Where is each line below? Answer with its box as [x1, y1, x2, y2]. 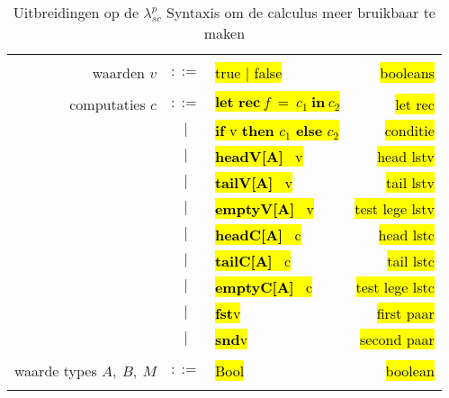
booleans [380, 62, 435, 83]
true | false [214, 62, 283, 83]
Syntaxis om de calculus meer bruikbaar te [166, 2, 436, 23]
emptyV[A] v [214, 198, 315, 219]
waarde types [14, 360, 97, 381]
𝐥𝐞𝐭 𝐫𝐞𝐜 [214, 95, 261, 111]
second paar [360, 329, 435, 349]
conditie [384, 120, 435, 140]
